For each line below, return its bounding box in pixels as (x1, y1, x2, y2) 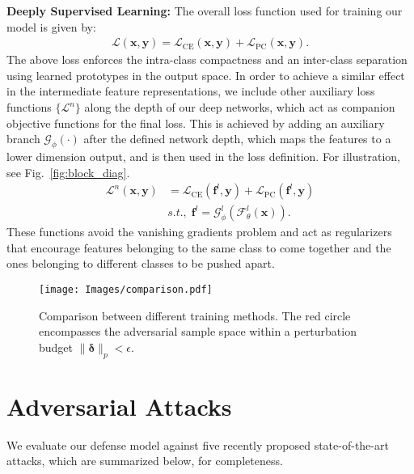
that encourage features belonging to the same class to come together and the (6, 239, 391, 256)
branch (6, 130, 40, 147)
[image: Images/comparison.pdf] (39, 284, 213, 296)
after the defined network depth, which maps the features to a (83, 130, 391, 147)
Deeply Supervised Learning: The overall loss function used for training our (6, 2, 403, 19)
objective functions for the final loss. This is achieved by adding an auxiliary (6, 114, 385, 131)
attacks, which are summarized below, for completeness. (6, 452, 283, 469)
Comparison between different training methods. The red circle (39, 307, 351, 324)
